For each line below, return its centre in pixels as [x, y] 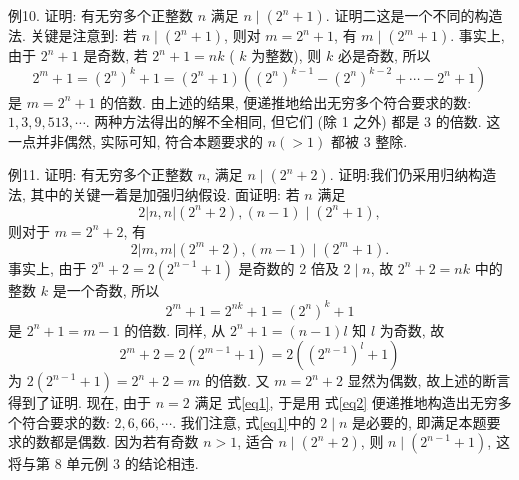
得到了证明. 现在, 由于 [80, 402]
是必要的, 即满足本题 [419, 421]
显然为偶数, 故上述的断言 [429, 380]
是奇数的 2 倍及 [288, 267]
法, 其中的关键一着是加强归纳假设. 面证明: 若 [154, 194]
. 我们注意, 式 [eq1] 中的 [244, 421]
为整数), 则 [286, 55]
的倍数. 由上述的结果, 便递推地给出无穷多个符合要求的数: [286, 101]
